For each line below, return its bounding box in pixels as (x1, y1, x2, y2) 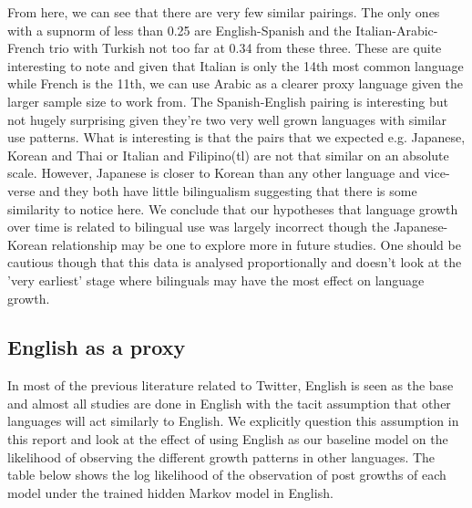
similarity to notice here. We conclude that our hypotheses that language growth (7, 199, 458, 218)
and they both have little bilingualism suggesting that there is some (39, 181, 417, 200)
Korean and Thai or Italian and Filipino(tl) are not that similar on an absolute (7, 145, 449, 164)
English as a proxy (7, 333, 186, 361)
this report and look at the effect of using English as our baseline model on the (7, 430, 448, 449)
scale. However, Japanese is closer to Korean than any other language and (7, 163, 420, 182)
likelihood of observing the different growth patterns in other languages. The (7, 447, 436, 466)
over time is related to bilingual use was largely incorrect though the (7, 217, 390, 236)
